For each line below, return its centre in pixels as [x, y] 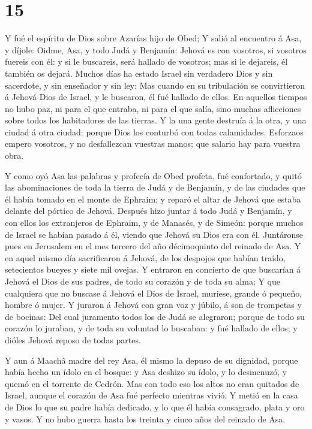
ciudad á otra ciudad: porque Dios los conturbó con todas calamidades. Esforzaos [154, 132]
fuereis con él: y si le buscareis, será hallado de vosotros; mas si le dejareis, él [146, 61]
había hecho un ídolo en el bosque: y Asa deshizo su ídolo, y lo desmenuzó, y [146, 372]
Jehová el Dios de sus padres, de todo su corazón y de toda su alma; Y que [142, 281]
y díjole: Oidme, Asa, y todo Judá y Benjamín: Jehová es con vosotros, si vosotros [156, 49]
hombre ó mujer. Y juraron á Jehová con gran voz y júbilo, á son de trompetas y [153, 305]
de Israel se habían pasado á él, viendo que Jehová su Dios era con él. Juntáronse [154, 234]
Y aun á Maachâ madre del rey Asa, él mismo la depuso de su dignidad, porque [151, 360]
